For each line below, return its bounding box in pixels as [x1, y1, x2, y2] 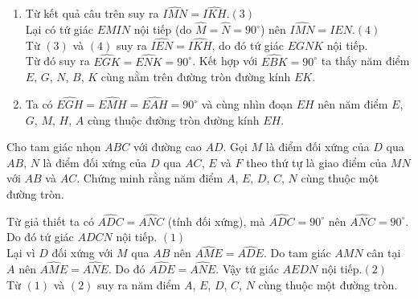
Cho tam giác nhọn [6, 138, 101, 155]
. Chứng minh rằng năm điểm [76, 170, 223, 186]
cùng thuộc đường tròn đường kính [87, 111, 260, 128]
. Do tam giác [263, 244, 331, 261]
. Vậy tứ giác [215, 260, 279, 277]
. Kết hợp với [192, 52, 258, 69]
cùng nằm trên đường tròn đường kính [100, 68, 291, 85]
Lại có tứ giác [25, 21, 93, 38]
